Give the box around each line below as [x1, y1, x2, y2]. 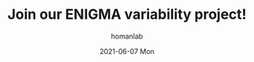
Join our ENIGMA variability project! [7, 5, 247, 24]
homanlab [111, 31, 143, 41]
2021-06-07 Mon [100, 46, 154, 56]
